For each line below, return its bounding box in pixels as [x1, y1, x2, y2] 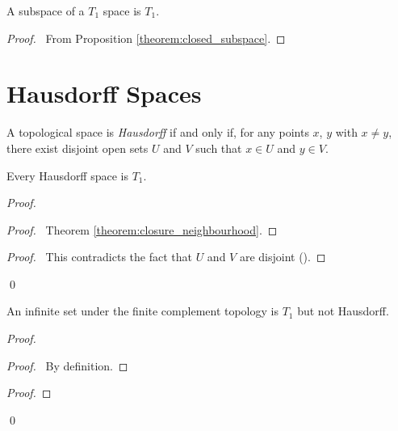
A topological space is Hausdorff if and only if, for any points [6, 124, 309, 141]
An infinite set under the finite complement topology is [6, 302, 279, 319]
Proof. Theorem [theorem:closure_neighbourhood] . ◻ [6, 221, 278, 238]
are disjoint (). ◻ [239, 248, 326, 265]
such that [195, 139, 242, 156]
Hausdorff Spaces [6, 77, 202, 110]
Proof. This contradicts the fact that [6, 248, 192, 265]
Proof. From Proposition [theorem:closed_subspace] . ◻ [6, 29, 286, 46]
